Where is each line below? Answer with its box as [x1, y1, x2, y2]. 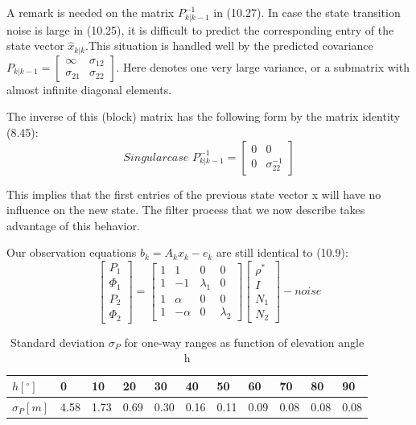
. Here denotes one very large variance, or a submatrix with [116, 58, 410, 75]
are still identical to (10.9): [216, 244, 348, 261]
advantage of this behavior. [6, 217, 140, 233]
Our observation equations [6, 244, 137, 261]
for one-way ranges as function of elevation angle [124, 333, 365, 350]
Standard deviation [10, 333, 105, 350]
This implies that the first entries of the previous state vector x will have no [6, 185, 381, 202]
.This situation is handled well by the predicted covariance [85, 37, 373, 54]
